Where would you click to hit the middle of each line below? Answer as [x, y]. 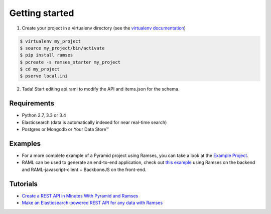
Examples [25, 143]
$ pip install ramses [46, 55]
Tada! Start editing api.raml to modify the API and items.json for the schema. [101, 89]
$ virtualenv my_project [50, 41]
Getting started [42, 13]
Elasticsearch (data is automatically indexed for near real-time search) [94, 122]
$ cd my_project [40, 69]
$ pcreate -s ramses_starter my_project [70, 62]
